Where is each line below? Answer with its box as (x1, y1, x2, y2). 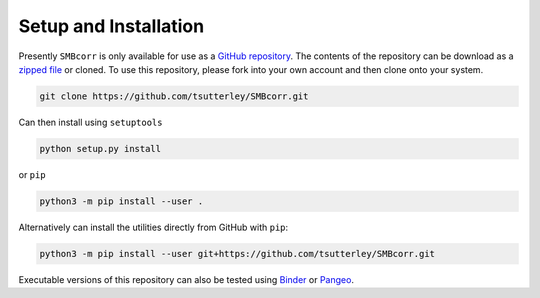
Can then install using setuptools (18, 116, 163, 128)
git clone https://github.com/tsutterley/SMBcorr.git (39, 90, 309, 102)
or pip (18, 168, 46, 180)
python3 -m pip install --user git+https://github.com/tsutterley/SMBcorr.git (39, 248, 435, 259)
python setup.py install (39, 143, 162, 154)
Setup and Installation (18, 15, 205, 37)
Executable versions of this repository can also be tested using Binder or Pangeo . (18, 273, 355, 285)
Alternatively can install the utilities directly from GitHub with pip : (18, 221, 289, 233)
